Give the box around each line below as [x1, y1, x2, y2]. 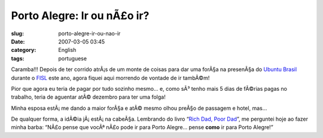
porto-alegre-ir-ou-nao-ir [58, 30, 121, 37]
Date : [11, 38, 25, 45]
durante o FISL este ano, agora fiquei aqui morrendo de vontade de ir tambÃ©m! [11, 74, 210, 81]
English [58, 47, 77, 54]
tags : [11, 54, 25, 62]
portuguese [58, 54, 87, 62]
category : [11, 47, 36, 54]
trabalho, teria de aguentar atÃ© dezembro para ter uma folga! [11, 93, 166, 101]
